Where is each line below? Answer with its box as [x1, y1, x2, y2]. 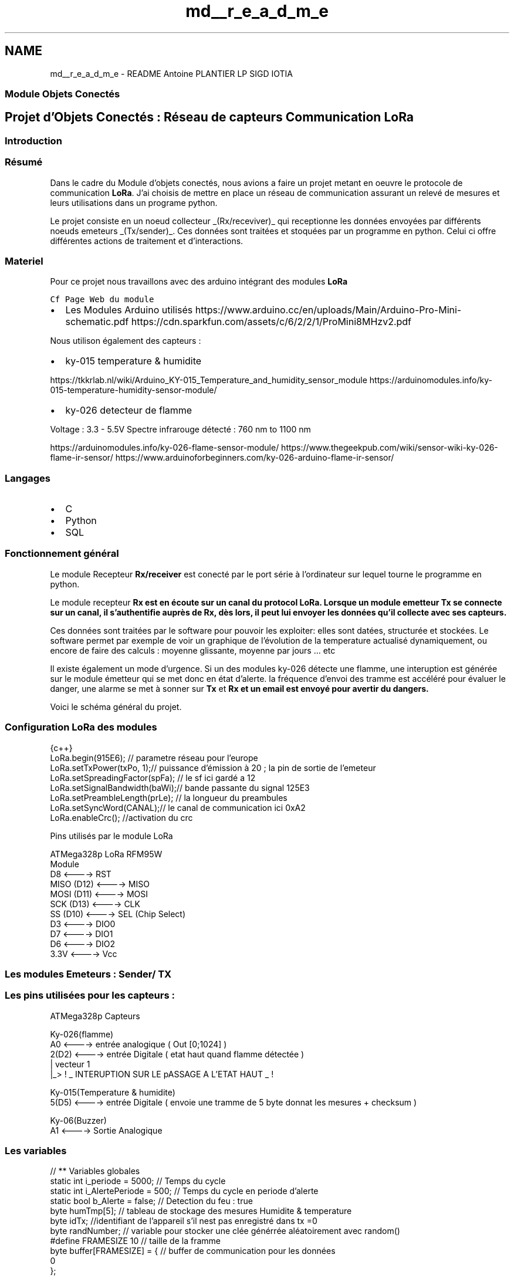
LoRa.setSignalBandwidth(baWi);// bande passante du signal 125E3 [50, 782, 310, 793]
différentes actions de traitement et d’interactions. [50, 235, 244, 246]
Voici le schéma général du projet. [50, 701, 182, 712]
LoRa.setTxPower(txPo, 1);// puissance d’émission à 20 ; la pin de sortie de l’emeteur [50, 762, 376, 773]
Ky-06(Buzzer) [50, 1115, 107, 1125]
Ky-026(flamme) [50, 1029, 114, 1039]
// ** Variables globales [50, 1166, 140, 1176]
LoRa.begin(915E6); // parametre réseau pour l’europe [50, 752, 258, 763]
